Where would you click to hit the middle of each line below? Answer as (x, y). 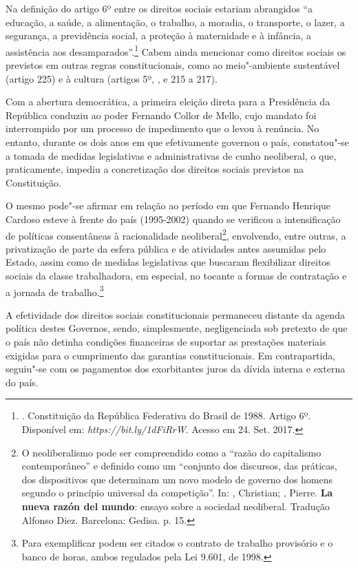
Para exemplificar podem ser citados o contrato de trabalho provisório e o (177, 543)
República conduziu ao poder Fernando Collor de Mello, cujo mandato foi (161, 115)
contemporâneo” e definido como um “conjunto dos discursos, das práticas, (179, 466)
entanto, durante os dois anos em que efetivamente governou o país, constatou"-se (177, 142)
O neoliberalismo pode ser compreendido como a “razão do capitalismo (171, 452)
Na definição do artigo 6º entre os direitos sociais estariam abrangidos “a (159, 8)
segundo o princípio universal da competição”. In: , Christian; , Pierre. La (177, 493)
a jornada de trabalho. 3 (55, 291)
